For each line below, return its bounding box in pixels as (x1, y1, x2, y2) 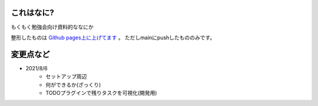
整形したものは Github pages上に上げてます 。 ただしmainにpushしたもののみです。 (11, 34, 216, 41)
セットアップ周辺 (45, 73, 87, 80)
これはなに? (11, 8, 54, 18)
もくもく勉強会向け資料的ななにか (11, 23, 94, 30)
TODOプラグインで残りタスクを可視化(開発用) (45, 89, 157, 96)
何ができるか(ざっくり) (45, 81, 101, 88)
